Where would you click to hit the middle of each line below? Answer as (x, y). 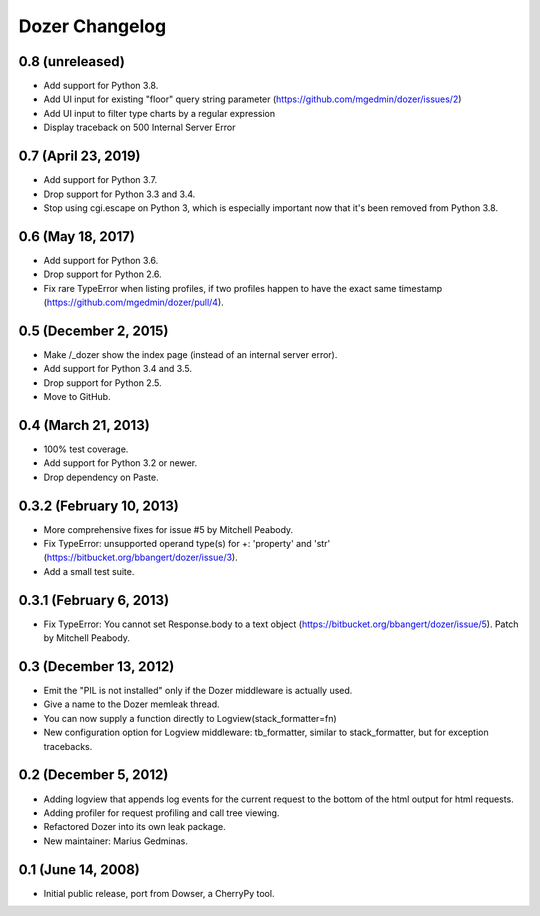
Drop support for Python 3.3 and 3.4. (119, 194)
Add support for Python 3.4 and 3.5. (117, 369)
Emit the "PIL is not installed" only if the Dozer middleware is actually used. (198, 691)
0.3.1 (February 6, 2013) (94, 600)
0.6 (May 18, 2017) (76, 236)
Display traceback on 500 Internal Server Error (139, 127)
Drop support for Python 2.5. (102, 382)
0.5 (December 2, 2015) (93, 330)
